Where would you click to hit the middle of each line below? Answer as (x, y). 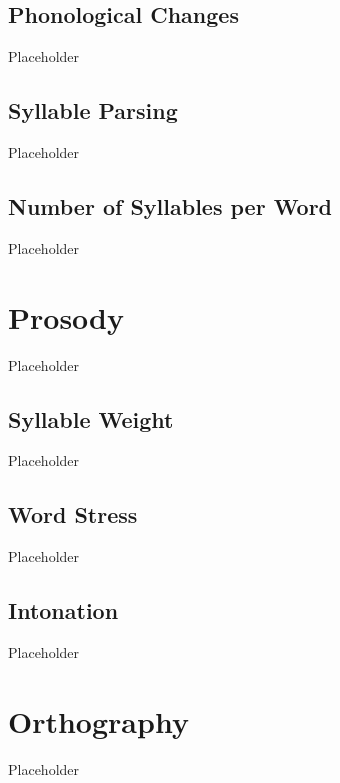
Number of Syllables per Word (170, 205)
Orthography (98, 720)
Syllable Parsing (93, 110)
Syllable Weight (91, 418)
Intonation (63, 610)
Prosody (66, 316)
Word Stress (73, 514)
